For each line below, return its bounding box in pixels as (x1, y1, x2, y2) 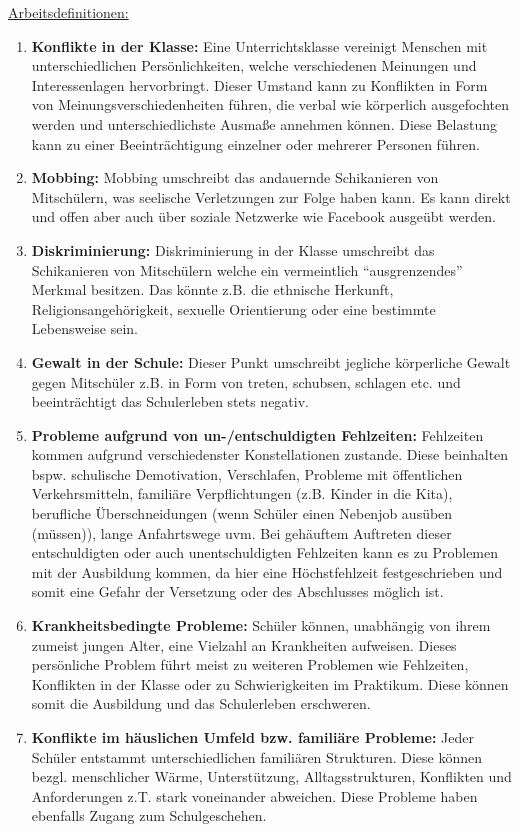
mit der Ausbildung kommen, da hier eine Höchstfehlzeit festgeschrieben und (31, 561, 503, 582)
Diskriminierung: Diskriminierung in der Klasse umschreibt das (31, 239, 435, 260)
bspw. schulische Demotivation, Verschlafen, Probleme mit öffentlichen (31, 463, 463, 484)
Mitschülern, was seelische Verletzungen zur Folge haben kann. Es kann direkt (31, 186, 511, 207)
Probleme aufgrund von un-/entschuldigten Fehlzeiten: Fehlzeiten (31, 424, 484, 445)
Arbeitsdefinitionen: (8, 2, 129, 22)
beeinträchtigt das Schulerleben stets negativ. (31, 391, 309, 412)
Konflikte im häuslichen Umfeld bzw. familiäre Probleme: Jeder (31, 727, 474, 747)
